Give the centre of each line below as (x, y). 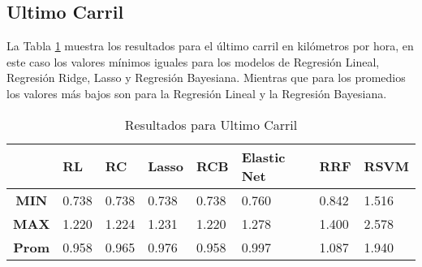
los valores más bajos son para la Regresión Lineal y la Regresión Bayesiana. (197, 93)
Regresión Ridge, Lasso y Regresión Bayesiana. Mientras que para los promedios (206, 78)
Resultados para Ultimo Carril (211, 124)
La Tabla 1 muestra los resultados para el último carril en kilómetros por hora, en (210, 46)
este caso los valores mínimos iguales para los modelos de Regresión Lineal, (193, 61)
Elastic (263, 157)
